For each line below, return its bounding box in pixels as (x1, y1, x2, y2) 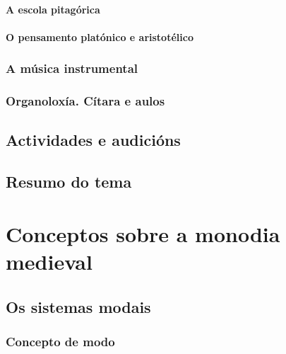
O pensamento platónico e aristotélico (6, 29, 193, 44)
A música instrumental (6, 59, 138, 77)
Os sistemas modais (6, 295, 151, 317)
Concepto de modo (6, 332, 115, 350)
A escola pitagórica (6, 1, 100, 16)
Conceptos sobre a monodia (6, 219, 280, 248)
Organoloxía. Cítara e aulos (6, 92, 165, 110)
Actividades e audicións (6, 129, 181, 151)
